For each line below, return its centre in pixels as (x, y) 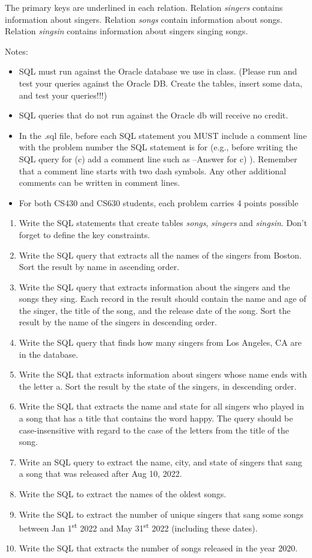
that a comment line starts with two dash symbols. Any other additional (152, 170)
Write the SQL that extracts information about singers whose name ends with (163, 374)
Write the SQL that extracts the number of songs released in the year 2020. (158, 548)
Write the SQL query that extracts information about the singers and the (154, 287)
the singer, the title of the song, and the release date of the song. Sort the (155, 310)
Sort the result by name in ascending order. (99, 267)
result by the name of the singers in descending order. (118, 322)
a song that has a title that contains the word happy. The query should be (156, 418)
